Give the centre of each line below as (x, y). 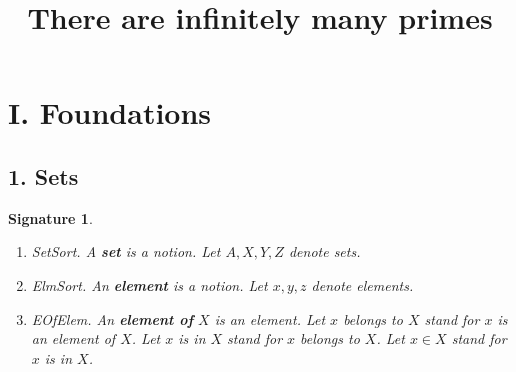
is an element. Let (270, 318)
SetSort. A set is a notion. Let (126, 251)
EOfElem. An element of (112, 318)
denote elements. (362, 284)
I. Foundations (110, 112)
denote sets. (324, 251)
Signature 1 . (50, 217)
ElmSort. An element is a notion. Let (149, 284)
